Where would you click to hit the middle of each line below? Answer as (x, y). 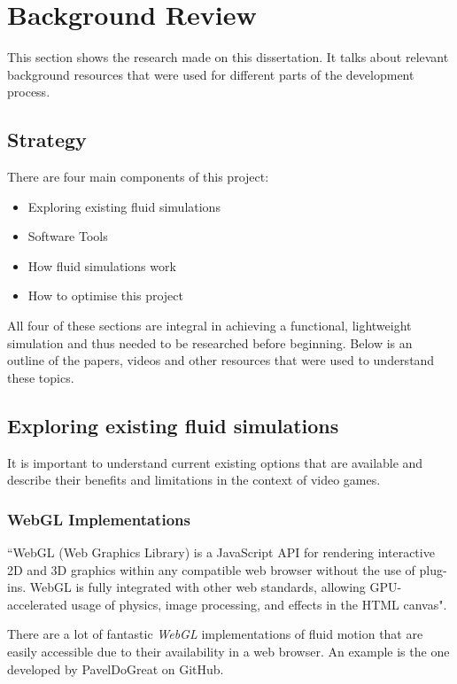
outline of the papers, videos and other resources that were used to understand (221, 360)
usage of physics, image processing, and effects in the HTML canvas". (259, 604)
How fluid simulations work (102, 265)
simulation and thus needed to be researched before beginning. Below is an (210, 342)
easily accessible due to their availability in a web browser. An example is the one (228, 652)
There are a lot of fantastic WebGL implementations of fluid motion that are (215, 634)
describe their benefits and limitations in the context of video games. (194, 480)
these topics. (41, 377)
